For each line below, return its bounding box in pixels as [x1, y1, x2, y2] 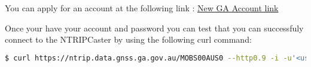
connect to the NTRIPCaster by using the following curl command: [5, 33, 252, 46]
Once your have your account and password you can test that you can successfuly [5, 21, 304, 34]
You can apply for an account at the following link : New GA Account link [5, 2, 279, 14]
